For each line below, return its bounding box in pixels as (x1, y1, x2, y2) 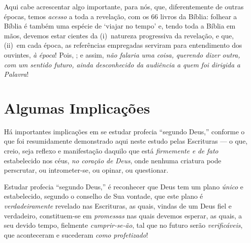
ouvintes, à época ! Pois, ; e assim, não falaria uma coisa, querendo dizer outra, (4, 49, 240, 60)
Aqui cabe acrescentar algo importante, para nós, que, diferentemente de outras (4, 1, 244, 11)
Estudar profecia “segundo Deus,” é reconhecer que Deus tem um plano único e (4, 181, 244, 191)
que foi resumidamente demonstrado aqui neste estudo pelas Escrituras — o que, (4, 136, 248, 146)
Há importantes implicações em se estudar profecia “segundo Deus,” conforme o (4, 126, 245, 136)
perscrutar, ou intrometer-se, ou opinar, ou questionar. (4, 165, 168, 175)
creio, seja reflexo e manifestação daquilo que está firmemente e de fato (4, 146, 219, 156)
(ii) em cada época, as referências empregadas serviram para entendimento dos (4, 40, 242, 50)
